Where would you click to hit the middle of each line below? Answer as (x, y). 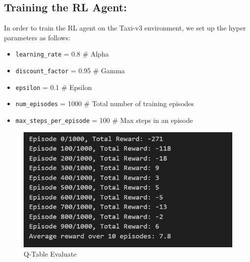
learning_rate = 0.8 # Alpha (62, 54)
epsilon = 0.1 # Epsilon (54, 87)
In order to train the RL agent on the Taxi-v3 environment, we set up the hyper (125, 28)
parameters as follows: (37, 37)
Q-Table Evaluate (50, 254)
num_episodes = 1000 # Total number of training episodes (105, 103)
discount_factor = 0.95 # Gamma (70, 71)
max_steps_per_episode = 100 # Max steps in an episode (104, 120)
